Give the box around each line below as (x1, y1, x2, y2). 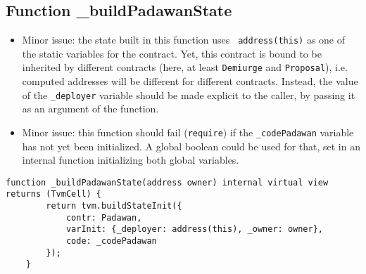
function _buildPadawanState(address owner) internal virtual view (6, 177, 329, 188)
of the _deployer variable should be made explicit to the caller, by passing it (22, 87, 355, 102)
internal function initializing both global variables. (22, 152, 239, 167)
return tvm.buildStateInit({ (46, 201, 182, 211)
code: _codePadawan (65, 236, 157, 247)
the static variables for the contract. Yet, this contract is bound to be (22, 46, 322, 60)
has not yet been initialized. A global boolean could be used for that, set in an (22, 138, 360, 153)
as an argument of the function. (22, 101, 159, 116)
